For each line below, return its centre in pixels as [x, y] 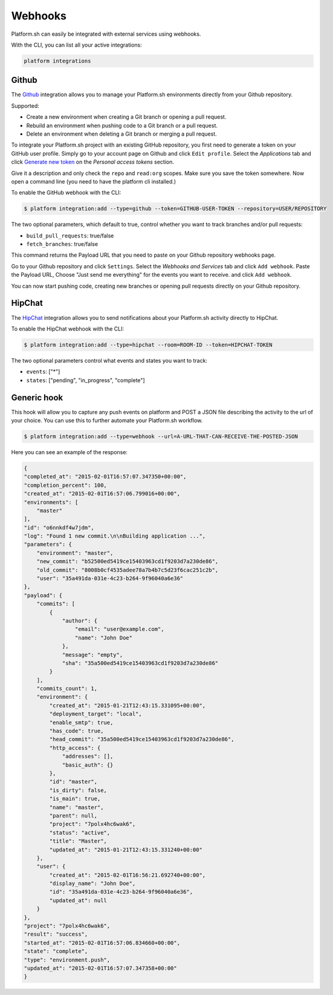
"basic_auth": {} [88, 765]
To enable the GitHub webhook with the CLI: [66, 193]
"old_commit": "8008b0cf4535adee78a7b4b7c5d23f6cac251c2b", [128, 570]
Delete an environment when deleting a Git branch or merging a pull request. [121, 134]
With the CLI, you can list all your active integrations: [76, 45]
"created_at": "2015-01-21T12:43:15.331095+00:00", [128, 705]
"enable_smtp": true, [81, 722]
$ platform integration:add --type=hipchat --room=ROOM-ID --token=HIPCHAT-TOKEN [148, 345]
